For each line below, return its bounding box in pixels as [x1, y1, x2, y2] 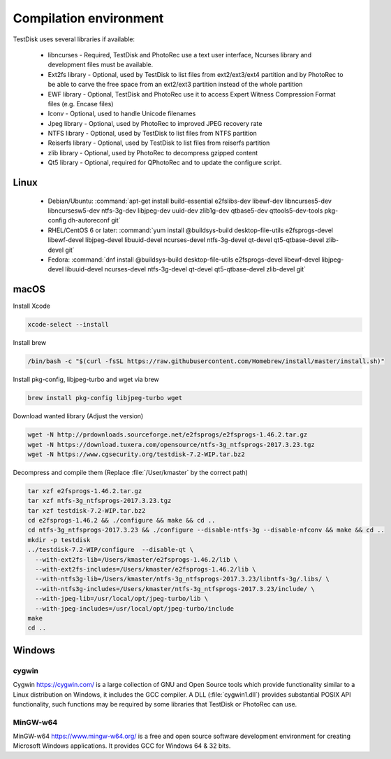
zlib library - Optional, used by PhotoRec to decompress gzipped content [47, 148, 258, 157]
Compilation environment [13, 10, 164, 26]
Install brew [13, 339, 47, 347]
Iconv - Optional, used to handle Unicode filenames [47, 109, 196, 118]
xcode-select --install [27, 320, 110, 329]
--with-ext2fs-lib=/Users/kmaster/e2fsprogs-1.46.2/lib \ [35, 555, 238, 563]
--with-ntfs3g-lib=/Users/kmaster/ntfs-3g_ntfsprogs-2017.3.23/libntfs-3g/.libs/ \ [35, 575, 330, 583]
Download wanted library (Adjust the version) [13, 412, 144, 420]
